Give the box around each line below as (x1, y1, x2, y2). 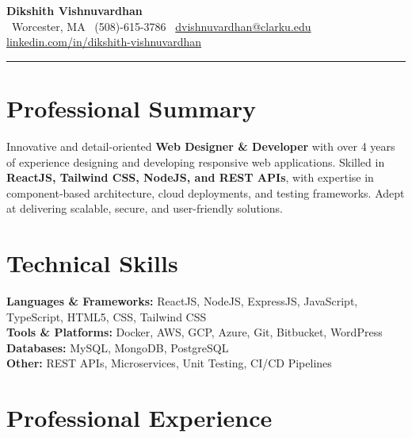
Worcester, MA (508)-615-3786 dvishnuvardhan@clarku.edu (11, 17, 311, 34)
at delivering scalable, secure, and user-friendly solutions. (6, 200, 284, 217)
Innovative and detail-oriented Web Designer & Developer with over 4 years (6, 137, 395, 154)
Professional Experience (6, 401, 273, 434)
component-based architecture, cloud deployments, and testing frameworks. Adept (6, 184, 405, 201)
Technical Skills (6, 247, 178, 279)
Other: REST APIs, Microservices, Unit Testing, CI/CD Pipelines (6, 355, 332, 371)
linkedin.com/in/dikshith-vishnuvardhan (6, 33, 202, 50)
